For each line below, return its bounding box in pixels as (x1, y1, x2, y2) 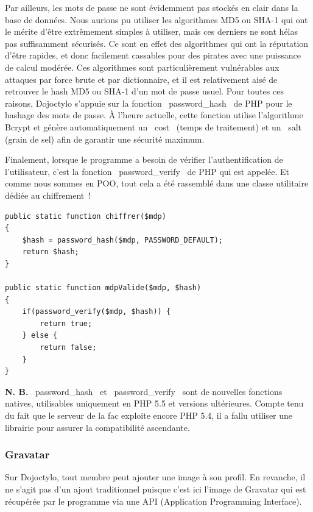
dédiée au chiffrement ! (5, 188, 91, 201)
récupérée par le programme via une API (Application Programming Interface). (5, 494, 302, 507)
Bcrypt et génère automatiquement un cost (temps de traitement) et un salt (5, 120, 301, 133)
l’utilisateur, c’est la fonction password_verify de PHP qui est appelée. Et (5, 165, 289, 177)
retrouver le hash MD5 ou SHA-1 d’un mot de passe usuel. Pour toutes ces (5, 85, 284, 98)
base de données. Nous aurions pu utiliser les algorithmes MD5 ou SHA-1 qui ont (5, 13, 308, 26)
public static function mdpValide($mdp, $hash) (5, 283, 202, 293)
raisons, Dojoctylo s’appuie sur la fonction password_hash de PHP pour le (5, 96, 292, 109)
